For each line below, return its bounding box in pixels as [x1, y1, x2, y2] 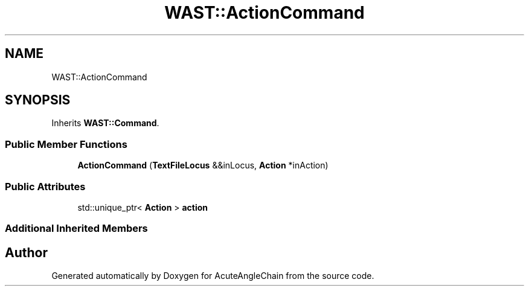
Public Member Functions [5, 138, 127, 150]
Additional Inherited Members [5, 222, 148, 235]
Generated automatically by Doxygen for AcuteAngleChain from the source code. [51, 270, 374, 281]
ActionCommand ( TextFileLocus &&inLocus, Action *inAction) [77, 160, 329, 171]
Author [5, 245, 48, 260]
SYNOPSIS [5, 92, 71, 108]
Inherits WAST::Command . [51, 118, 159, 129]
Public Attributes [5, 180, 86, 193]
